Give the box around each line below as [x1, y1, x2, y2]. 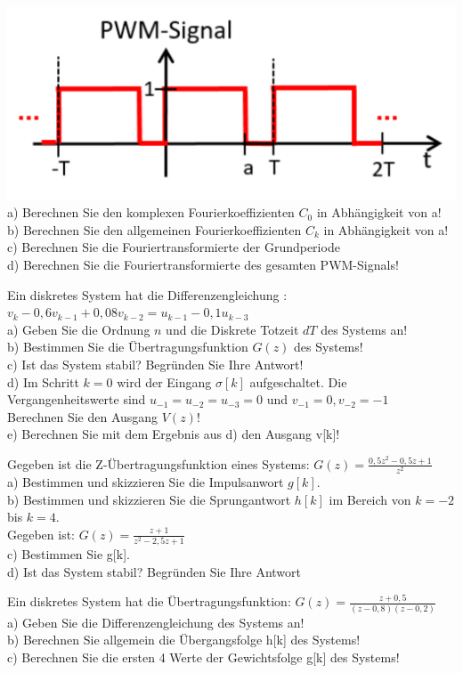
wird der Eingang [117, 372, 212, 391]
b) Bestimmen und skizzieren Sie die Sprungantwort [7, 490, 291, 508]
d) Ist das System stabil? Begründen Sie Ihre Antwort [7, 562, 301, 580]
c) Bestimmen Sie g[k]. [7, 545, 130, 564]
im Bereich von [329, 490, 411, 508]
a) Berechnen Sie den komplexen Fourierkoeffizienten [7, 203, 295, 222]
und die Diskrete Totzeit [166, 320, 299, 338]
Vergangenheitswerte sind [7, 390, 146, 409]
